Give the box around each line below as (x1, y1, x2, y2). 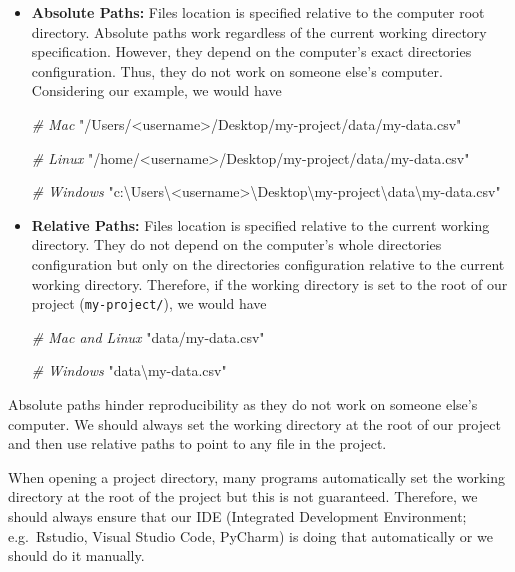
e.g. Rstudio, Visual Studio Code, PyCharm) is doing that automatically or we (8, 525, 493, 546)
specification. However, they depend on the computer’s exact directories (31, 41, 472, 62)
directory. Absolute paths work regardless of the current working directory (31, 21, 487, 42)
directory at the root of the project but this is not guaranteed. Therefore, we (8, 486, 478, 507)
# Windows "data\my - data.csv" (31, 360, 227, 381)
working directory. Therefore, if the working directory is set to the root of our (31, 273, 508, 294)
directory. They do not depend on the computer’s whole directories (31, 234, 442, 255)
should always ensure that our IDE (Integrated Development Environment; (8, 505, 467, 526)
